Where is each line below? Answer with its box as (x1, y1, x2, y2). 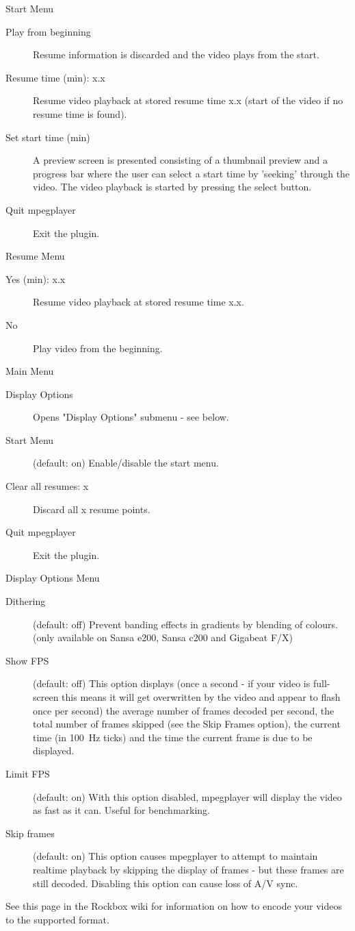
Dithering (5, 594, 46, 608)
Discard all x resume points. (33, 501, 150, 516)
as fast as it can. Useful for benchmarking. (33, 803, 210, 817)
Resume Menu (5, 249, 65, 263)
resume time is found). (33, 106, 127, 121)
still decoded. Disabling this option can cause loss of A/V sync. (33, 876, 298, 890)
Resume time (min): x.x (5, 70, 105, 84)
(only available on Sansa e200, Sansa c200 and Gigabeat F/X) (33, 630, 293, 645)
